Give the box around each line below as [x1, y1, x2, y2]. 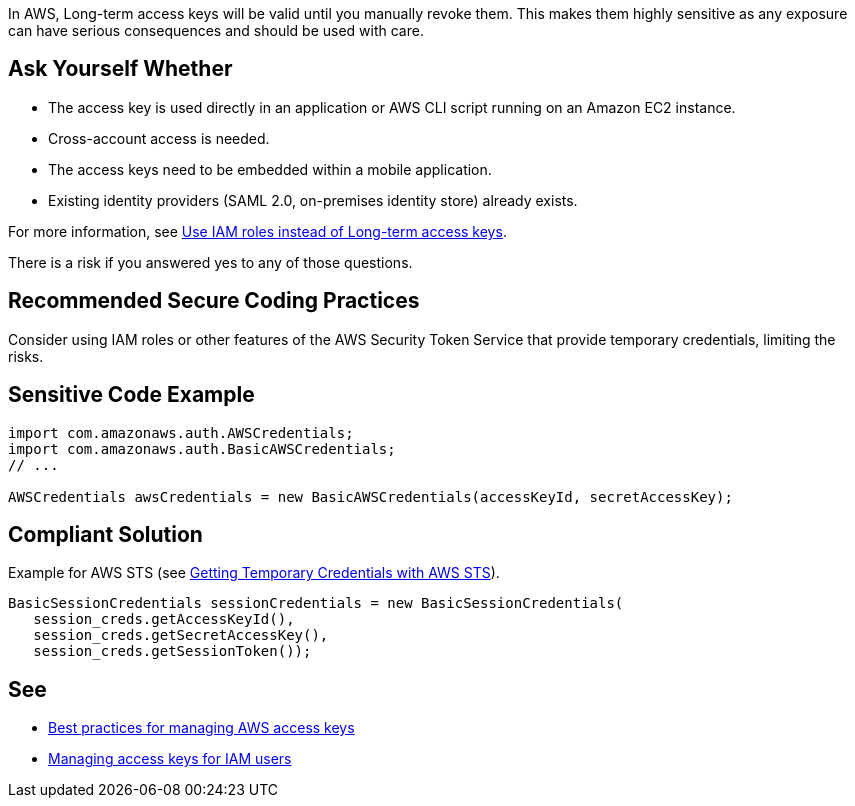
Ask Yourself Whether [8, 56, 233, 82]
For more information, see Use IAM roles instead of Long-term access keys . [8, 222, 507, 240]
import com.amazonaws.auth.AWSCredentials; [8, 424, 354, 441]
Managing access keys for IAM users [48, 750, 292, 768]
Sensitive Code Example [8, 382, 255, 408]
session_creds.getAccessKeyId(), [33, 611, 295, 628]
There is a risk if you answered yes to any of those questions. [8, 253, 413, 271]
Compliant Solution [8, 521, 203, 547]
